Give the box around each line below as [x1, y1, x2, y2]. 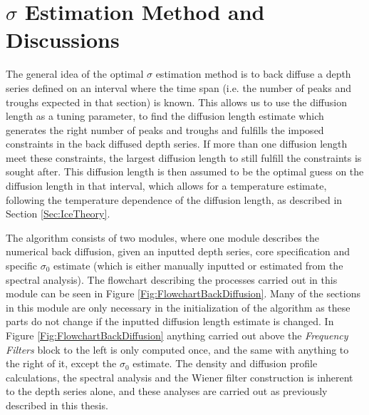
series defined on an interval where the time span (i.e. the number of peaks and [6, 80, 352, 95]
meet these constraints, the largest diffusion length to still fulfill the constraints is [6, 150, 362, 165]
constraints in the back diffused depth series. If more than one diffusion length [6, 136, 348, 151]
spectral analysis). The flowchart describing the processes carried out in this [6, 272, 338, 287]
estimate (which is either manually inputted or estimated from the [53, 258, 343, 273]
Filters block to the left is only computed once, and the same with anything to [6, 342, 349, 357]
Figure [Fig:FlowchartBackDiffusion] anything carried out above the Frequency [6, 328, 348, 342]
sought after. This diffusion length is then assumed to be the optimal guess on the [6, 164, 364, 179]
